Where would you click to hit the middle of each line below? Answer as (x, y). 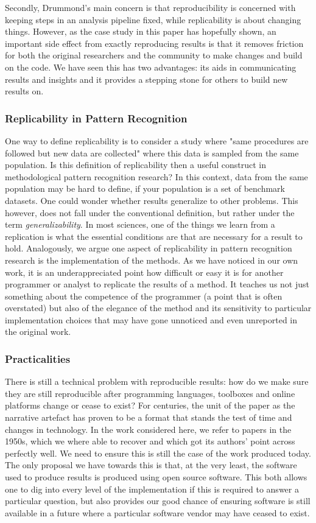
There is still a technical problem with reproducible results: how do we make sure (157, 381)
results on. (24, 91)
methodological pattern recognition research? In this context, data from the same (156, 176)
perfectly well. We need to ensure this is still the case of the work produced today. (158, 453)
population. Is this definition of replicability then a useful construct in (136, 165)
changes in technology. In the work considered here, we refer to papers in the (148, 429)
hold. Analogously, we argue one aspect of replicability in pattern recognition (149, 248)
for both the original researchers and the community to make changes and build (154, 55)
